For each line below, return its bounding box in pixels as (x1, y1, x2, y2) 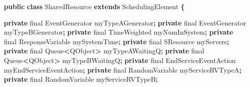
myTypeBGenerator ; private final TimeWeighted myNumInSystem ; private (4, 27, 234, 37)
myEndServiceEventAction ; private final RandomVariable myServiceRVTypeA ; (4, 64, 242, 75)
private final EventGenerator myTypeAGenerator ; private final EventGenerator (4, 17, 246, 27)
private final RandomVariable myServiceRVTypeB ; (4, 74, 158, 84)
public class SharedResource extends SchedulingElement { (4, 1, 185, 11)
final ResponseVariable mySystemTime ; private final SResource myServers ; (4, 36, 229, 46)
